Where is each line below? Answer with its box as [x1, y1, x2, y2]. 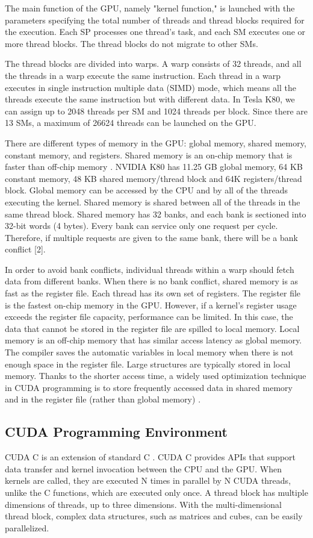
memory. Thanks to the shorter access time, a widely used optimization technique [5, 369, 306, 382]
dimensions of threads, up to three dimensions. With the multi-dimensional [5, 498, 282, 510]
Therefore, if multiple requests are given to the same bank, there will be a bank [5, 231, 298, 243]
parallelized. [5, 521, 49, 534]
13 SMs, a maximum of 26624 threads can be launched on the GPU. [5, 116, 256, 129]
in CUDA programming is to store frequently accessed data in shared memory [5, 381, 293, 393]
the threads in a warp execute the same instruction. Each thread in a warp [5, 69, 280, 81]
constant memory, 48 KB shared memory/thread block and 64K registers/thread [5, 172, 302, 184]
